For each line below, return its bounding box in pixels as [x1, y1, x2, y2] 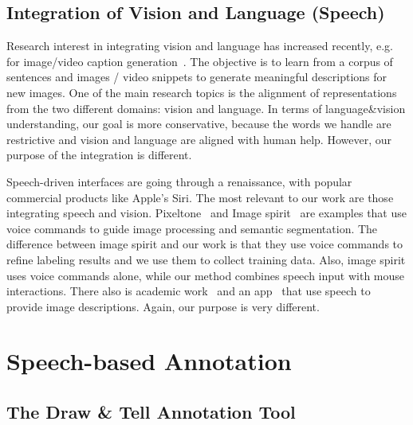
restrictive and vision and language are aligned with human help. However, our [6, 131, 391, 147]
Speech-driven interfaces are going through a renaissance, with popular [6, 173, 352, 189]
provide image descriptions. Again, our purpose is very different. [6, 298, 320, 314]
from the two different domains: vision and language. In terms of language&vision [6, 99, 406, 116]
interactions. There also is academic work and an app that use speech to [6, 283, 371, 299]
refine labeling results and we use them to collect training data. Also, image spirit [6, 251, 406, 267]
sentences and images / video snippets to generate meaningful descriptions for [6, 68, 387, 85]
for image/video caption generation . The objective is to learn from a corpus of [6, 53, 393, 69]
